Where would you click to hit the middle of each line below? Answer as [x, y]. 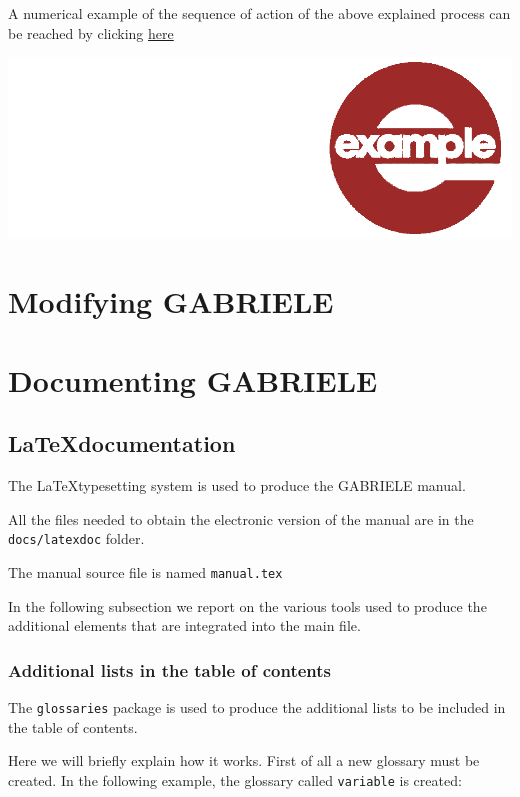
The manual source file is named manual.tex [145, 572]
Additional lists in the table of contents [170, 669]
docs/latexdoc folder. [76, 538]
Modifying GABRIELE [171, 301]
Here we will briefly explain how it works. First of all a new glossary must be [244, 760]
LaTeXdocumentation [122, 443]
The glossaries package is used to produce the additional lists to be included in [257, 707]
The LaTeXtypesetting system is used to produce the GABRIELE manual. [237, 485]
